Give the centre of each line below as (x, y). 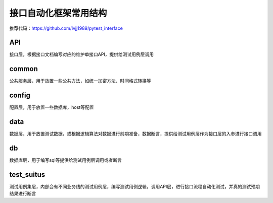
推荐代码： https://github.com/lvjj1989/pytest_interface (66, 28)
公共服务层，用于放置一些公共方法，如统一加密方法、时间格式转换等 (80, 81)
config (20, 95)
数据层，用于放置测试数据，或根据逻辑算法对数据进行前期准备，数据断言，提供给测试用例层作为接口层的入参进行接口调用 (135, 134)
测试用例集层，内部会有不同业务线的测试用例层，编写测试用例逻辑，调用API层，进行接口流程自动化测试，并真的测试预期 (135, 186)
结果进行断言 (23, 193)
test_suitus (27, 175)
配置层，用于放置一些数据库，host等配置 (52, 107)
